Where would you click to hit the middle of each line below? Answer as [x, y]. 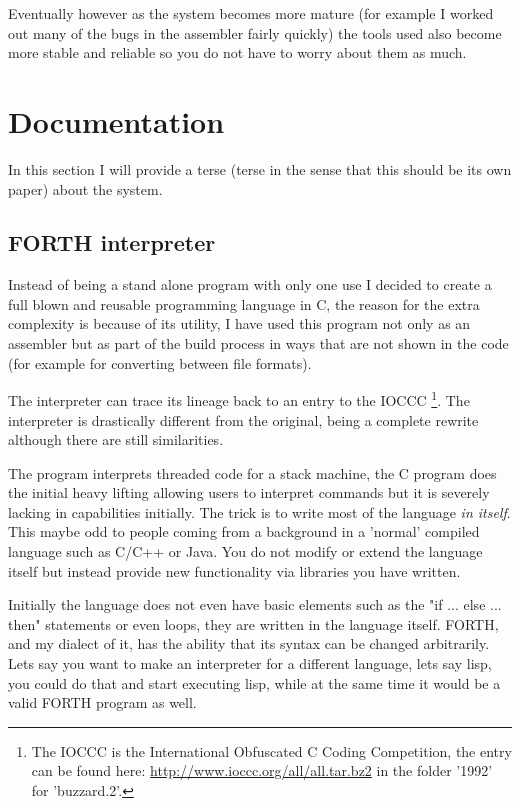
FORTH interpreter [112, 242]
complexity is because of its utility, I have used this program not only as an [239, 323]
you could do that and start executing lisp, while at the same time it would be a [254, 682]
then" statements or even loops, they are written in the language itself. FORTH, [253, 623]
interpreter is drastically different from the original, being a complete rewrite [243, 419]
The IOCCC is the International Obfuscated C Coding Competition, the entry [271, 750]
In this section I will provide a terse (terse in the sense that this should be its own [260, 168]
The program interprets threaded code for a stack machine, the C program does [252, 472]
